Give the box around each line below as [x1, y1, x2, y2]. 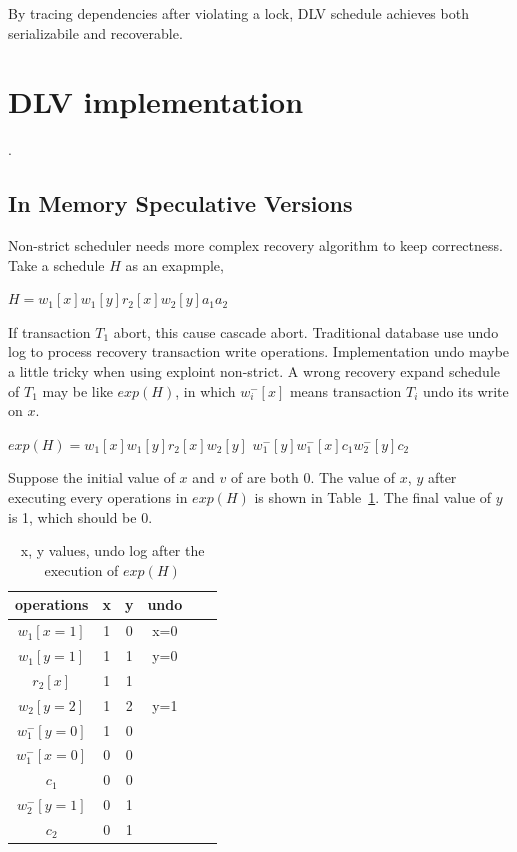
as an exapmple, [125, 254, 224, 275]
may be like [42, 380, 113, 401]
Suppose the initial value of [8, 467, 175, 488]
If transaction [8, 321, 91, 342]
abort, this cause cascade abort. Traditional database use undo [113, 321, 499, 342]
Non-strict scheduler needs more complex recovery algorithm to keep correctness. [8, 235, 503, 256]
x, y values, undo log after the [20, 540, 205, 561]
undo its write [423, 380, 509, 401]
